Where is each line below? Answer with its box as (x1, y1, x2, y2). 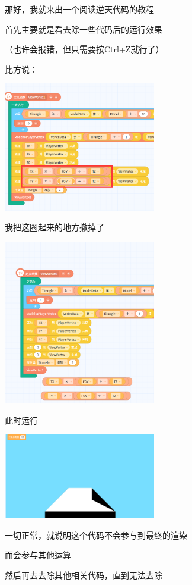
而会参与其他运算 (5, 549, 71, 561)
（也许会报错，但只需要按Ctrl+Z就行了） (5, 43, 164, 55)
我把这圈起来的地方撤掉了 (5, 221, 104, 233)
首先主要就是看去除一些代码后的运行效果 (5, 23, 162, 35)
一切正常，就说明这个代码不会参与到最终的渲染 (5, 528, 187, 541)
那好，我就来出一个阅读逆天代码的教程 (5, 3, 154, 15)
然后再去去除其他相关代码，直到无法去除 (5, 568, 162, 581)
